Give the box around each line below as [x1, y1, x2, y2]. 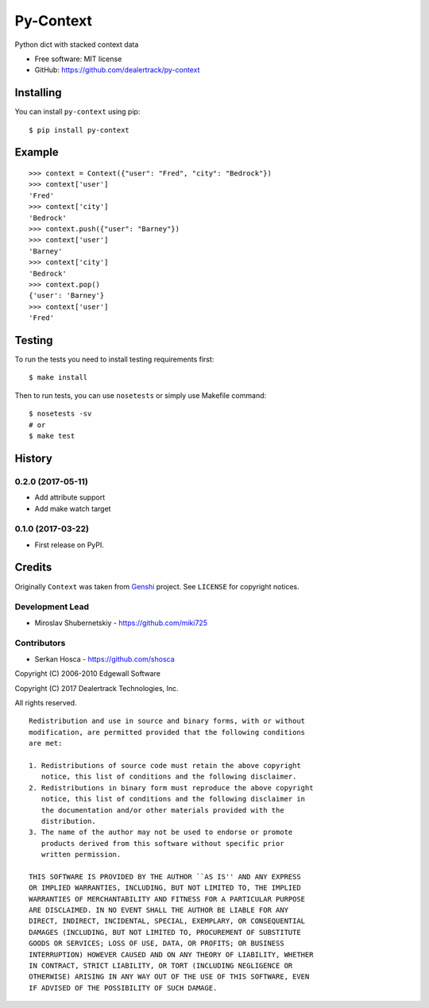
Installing [14, 86, 63, 99]
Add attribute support [34, 492, 106, 502]
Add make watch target [34, 504, 111, 513]
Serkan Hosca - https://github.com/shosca [34, 654, 175, 663]
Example [14, 145, 59, 159]
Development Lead [14, 601, 89, 612]
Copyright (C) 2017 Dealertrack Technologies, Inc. [14, 683, 179, 693]
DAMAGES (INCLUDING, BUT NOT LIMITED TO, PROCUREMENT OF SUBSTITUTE [29, 928, 301, 937]
